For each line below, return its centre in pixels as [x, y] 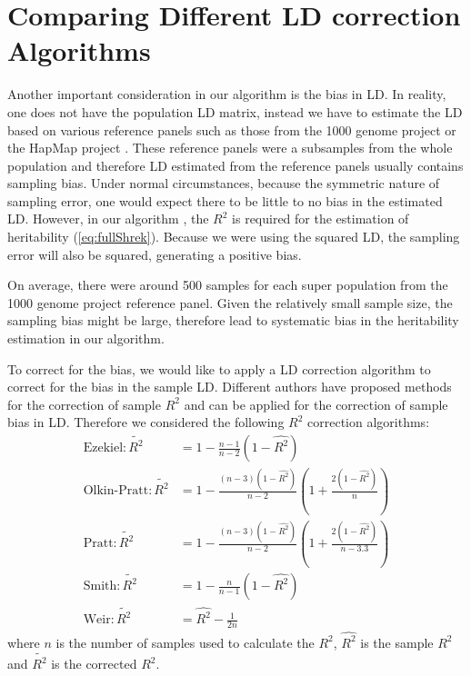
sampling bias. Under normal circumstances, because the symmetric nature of [224, 183]
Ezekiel [103, 448]
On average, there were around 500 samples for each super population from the [228, 285]
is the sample [397, 642]
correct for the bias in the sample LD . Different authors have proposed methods [230, 387]
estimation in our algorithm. [86, 338]
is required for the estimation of [321, 219]
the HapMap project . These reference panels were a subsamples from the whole [230, 148]
